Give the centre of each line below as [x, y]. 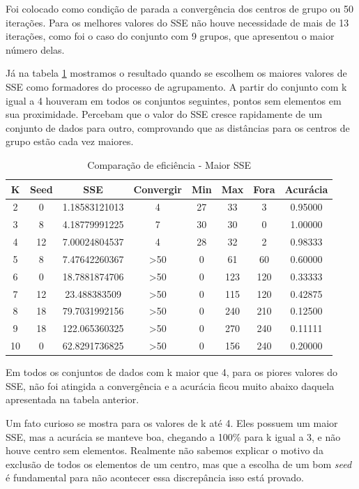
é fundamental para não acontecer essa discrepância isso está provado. [155, 477]
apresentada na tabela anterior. [72, 399]
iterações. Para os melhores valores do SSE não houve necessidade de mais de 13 [177, 22]
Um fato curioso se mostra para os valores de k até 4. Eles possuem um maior [172, 423]
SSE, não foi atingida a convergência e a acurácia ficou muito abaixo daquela [170, 385]
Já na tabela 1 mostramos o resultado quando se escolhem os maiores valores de [176, 73]
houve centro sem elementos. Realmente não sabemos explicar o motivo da [165, 450]
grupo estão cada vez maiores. [70, 141]
